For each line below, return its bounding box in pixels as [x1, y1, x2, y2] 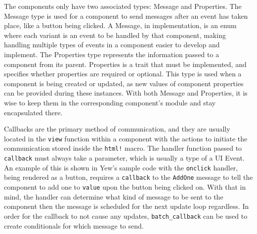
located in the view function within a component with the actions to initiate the [4, 133, 248, 143]
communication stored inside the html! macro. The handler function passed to [4, 143, 242, 153]
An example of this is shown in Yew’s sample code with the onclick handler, [4, 162, 238, 172]
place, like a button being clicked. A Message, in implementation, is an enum [4, 20, 237, 31]
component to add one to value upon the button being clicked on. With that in [4, 182, 246, 192]
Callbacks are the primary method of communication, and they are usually [4, 124, 230, 134]
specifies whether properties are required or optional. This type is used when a [4, 68, 242, 79]
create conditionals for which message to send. [4, 220, 144, 231]
